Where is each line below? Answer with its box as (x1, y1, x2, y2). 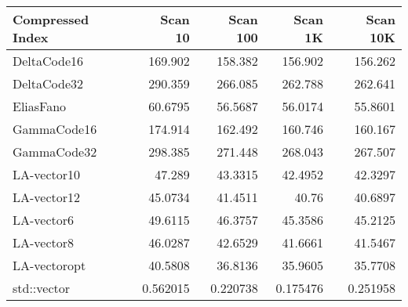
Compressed (13, 10, 89, 28)
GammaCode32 (13, 143, 97, 161)
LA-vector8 (13, 233, 75, 251)
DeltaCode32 (13, 74, 84, 92)
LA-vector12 (13, 188, 81, 206)
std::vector (13, 279, 71, 297)
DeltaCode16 (13, 52, 84, 70)
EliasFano (13, 97, 67, 115)
